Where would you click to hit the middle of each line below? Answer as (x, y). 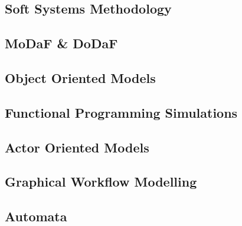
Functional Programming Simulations (121, 112)
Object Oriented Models (80, 77)
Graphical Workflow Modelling (101, 182)
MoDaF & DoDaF (61, 43)
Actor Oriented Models (77, 147)
